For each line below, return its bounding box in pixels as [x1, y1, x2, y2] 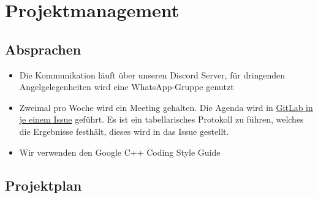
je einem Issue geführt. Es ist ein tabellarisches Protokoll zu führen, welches [19, 113, 304, 126]
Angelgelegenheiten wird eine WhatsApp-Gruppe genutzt [19, 80, 234, 93]
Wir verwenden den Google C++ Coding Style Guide [19, 145, 221, 158]
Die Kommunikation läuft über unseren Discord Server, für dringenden [19, 68, 286, 81]
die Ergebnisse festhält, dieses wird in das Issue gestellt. [19, 124, 229, 137]
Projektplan [5, 175, 82, 194]
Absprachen [5, 39, 81, 58]
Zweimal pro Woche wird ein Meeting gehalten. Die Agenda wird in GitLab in [19, 101, 313, 113]
